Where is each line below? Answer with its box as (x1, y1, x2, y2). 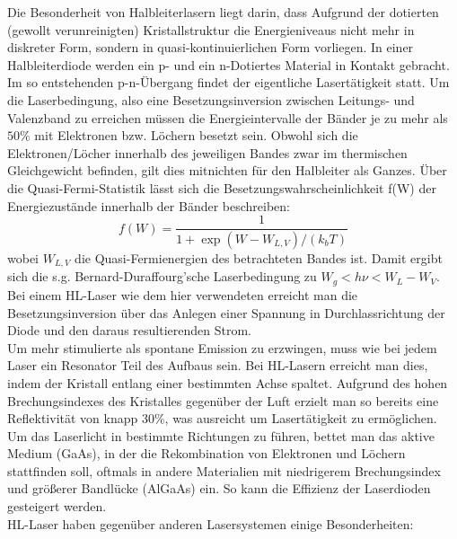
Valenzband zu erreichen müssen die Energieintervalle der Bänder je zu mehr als (7, 108, 448, 127)
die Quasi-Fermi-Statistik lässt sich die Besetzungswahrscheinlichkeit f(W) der (7, 178, 436, 197)
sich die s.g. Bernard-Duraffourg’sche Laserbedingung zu (7, 267, 317, 286)
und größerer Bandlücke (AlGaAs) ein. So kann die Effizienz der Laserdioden (7, 479, 431, 498)
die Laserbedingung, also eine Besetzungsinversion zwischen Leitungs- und (7, 90, 415, 109)
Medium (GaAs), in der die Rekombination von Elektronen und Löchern (7, 444, 406, 463)
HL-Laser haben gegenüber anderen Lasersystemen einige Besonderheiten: (7, 514, 414, 533)
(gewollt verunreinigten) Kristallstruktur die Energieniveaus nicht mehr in (7, 20, 415, 39)
